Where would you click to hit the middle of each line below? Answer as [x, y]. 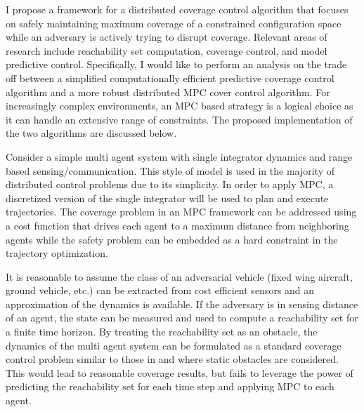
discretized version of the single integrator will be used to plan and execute [167, 198]
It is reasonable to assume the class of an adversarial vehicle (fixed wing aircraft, [179, 276]
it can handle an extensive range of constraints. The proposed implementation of [179, 119]
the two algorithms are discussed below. [91, 133]
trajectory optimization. [57, 253]
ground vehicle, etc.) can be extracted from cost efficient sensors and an [160, 290]
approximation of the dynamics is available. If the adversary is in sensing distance [182, 304]
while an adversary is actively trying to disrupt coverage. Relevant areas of [167, 37]
